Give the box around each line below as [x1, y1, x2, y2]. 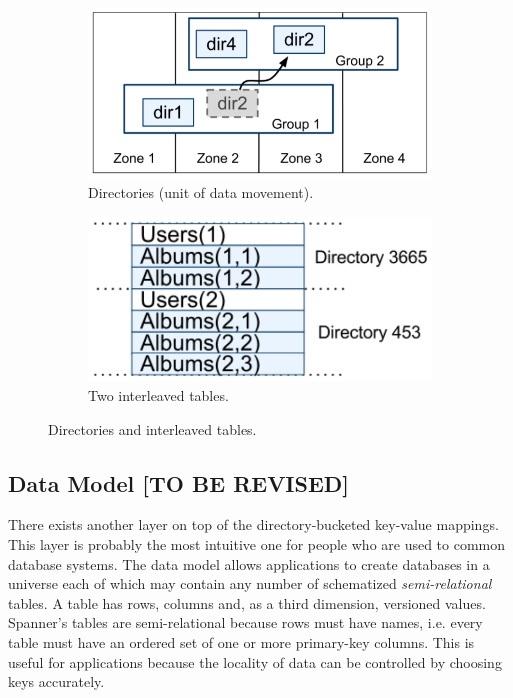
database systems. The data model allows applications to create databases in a [8, 553, 490, 574]
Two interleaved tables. [88, 384, 229, 405]
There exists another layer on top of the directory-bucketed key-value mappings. [8, 514, 499, 535]
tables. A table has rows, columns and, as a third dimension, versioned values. [8, 592, 486, 613]
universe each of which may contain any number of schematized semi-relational [8, 573, 492, 594]
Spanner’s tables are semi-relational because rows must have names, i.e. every [8, 612, 483, 633]
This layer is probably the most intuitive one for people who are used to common [8, 533, 506, 554]
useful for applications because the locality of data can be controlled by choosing [8, 651, 502, 672]
